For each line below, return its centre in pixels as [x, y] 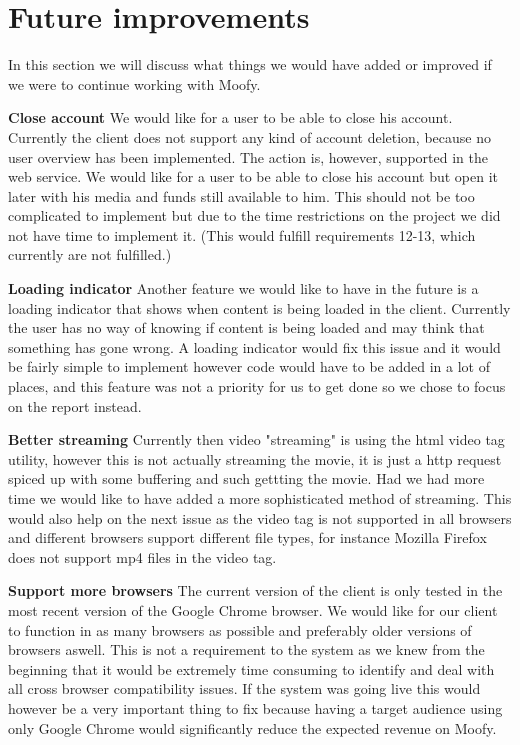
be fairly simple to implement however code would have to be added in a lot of [249, 366]
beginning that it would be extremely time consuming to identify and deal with [251, 668]
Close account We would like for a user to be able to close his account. [230, 117]
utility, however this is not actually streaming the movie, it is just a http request [255, 458]
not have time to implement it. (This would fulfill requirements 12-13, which [242, 234]
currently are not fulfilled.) [90, 254]
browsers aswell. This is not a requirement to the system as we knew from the [246, 649]
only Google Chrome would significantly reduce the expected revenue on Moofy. [252, 727]
